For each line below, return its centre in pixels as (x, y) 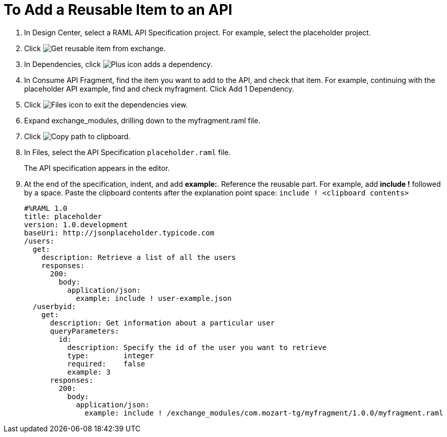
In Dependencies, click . (119, 64)
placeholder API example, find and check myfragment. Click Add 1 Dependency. (159, 89)
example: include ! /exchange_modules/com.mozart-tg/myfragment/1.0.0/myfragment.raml (264, 413)
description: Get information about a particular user (162, 323)
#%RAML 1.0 (46, 208)
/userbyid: (54, 306)
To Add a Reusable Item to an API (118, 10)
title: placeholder (63, 216)
